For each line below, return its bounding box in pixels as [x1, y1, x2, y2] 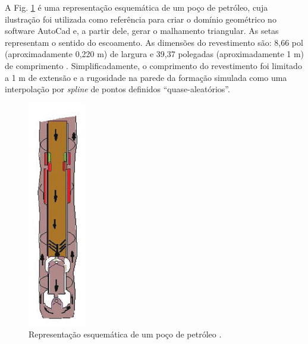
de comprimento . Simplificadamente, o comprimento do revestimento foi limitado [5, 59, 302, 71]
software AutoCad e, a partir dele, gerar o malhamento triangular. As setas [5, 24, 279, 37]
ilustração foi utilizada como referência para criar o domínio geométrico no [5, 12, 276, 25]
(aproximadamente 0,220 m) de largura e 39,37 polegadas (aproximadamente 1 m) [5, 48, 304, 60]
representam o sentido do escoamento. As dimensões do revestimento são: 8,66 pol [5, 36, 303, 48]
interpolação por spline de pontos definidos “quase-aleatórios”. [5, 83, 230, 95]
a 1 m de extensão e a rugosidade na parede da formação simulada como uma [5, 71, 287, 83]
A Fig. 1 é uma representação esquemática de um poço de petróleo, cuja [5, 1, 268, 13]
